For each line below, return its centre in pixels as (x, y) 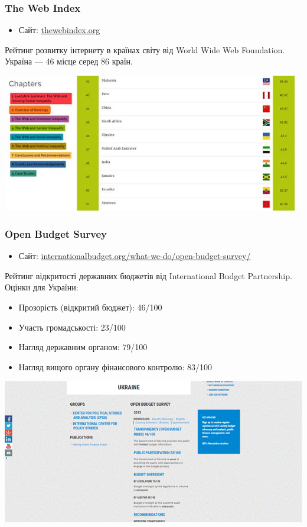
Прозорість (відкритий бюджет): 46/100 (90, 307)
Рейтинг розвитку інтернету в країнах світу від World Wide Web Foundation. (145, 49)
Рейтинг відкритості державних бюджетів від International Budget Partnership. (148, 275)
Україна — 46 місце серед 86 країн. (69, 61)
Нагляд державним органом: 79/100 (83, 347)
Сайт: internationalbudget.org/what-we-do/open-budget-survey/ (135, 256)
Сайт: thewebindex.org (59, 30)
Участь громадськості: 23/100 (72, 327)
